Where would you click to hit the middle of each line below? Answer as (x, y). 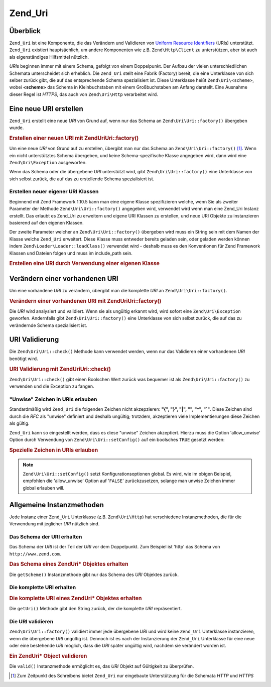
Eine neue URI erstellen (46, 109)
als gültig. (19, 423)
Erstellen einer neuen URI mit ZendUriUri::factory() (74, 138)
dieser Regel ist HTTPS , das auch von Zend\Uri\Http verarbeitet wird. (84, 94)
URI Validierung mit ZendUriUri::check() (60, 369)
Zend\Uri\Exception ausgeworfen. (48, 162)
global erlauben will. (44, 488)
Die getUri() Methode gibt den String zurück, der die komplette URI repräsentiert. (96, 609)
